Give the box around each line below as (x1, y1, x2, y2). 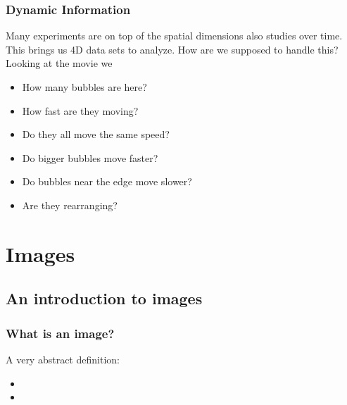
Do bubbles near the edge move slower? (22, 174, 192, 189)
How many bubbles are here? (22, 80, 147, 94)
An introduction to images (6, 287, 203, 309)
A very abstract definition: (6, 351, 120, 366)
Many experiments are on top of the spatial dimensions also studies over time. (6, 28, 343, 43)
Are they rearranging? (22, 197, 118, 212)
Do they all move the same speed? (22, 127, 170, 142)
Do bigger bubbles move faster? (22, 150, 158, 165)
